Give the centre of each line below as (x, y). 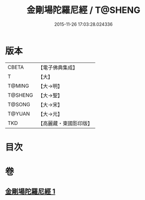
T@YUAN (19, 114)
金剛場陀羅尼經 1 (30, 192)
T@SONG (19, 104)
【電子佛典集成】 (58, 67)
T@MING (18, 86)
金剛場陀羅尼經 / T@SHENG (83, 10)
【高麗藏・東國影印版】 (65, 123)
